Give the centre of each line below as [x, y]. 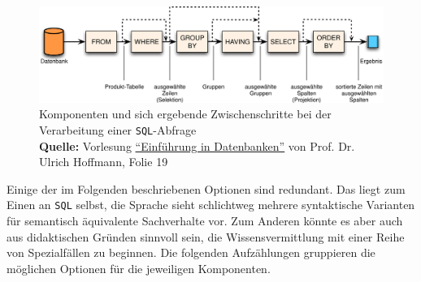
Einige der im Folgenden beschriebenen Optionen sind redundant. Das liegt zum [206, 188]
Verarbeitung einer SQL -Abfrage [118, 130]
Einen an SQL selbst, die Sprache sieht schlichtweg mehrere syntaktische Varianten [211, 205]
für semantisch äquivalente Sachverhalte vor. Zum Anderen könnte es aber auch [205, 221]
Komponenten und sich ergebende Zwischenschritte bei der [185, 114]
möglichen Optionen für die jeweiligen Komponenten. [139, 268]
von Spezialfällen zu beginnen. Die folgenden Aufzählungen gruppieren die [191, 252]
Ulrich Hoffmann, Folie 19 [104, 162]
